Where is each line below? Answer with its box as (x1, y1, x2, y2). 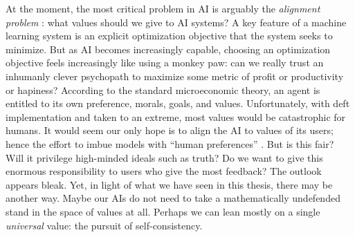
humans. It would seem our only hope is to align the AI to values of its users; (6, 123, 334, 138)
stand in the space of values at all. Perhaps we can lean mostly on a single (6, 204, 320, 218)
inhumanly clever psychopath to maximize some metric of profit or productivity (6, 68, 344, 83)
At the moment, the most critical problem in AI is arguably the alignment (6, 1, 320, 15)
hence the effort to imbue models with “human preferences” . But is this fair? (6, 136, 334, 151)
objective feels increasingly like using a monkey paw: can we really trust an (6, 55, 324, 70)
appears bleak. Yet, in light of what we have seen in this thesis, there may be (6, 177, 333, 191)
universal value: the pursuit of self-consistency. (6, 218, 203, 232)
